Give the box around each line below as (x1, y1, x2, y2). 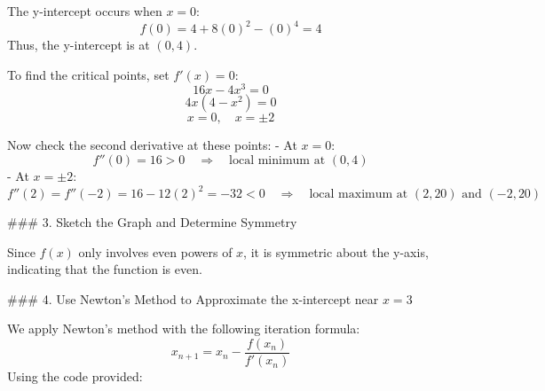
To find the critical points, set (7, 65, 170, 83)
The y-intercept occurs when (7, 2, 162, 20)
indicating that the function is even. (7, 260, 202, 278)
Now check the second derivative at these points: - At (7, 136, 297, 154)
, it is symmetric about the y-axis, (243, 242, 429, 261)
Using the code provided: (7, 367, 143, 386)
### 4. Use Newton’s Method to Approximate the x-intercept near (7, 289, 379, 308)
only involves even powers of (78, 242, 233, 261)
